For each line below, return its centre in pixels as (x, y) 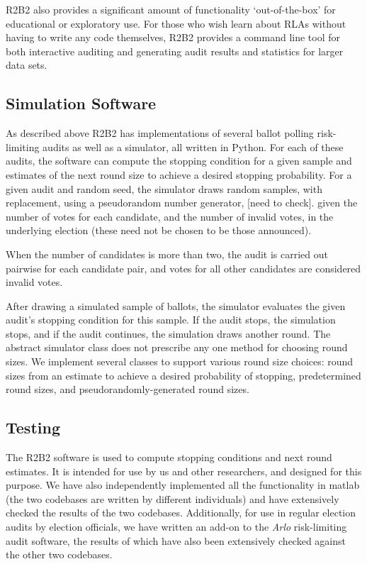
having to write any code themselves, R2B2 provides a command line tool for (173, 37)
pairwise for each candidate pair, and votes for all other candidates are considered (183, 268)
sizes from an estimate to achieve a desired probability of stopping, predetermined (183, 375)
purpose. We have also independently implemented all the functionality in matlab (183, 485)
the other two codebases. (59, 554)
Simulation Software (81, 103)
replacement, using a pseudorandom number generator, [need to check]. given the (182, 203)
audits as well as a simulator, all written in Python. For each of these (193, 146)
